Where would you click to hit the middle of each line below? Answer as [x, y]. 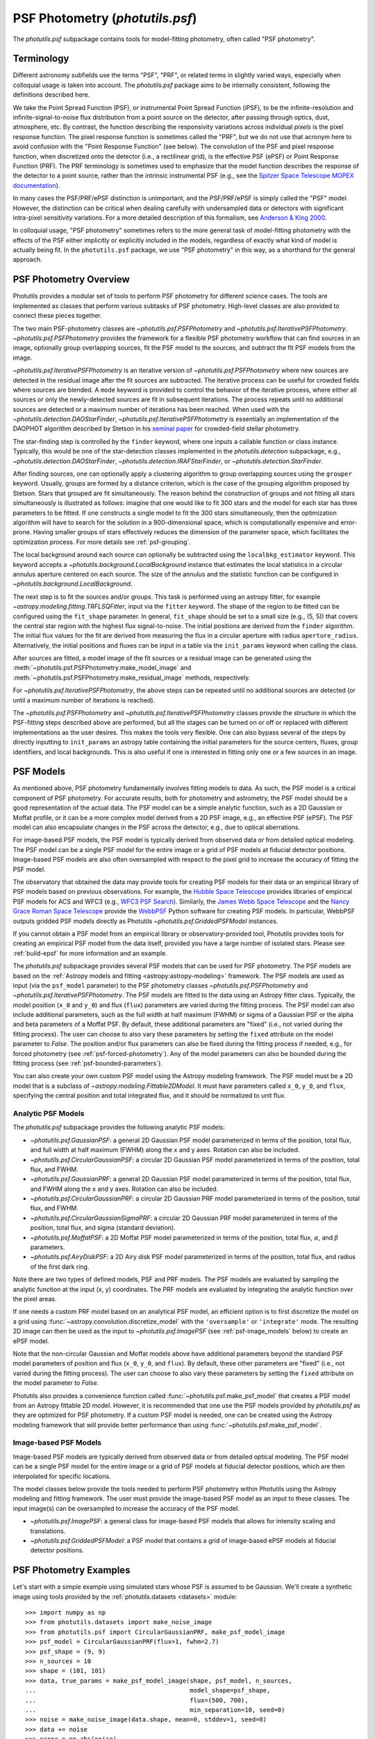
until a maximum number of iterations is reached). [84, 700]
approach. [27, 259]
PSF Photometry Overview [71, 279]
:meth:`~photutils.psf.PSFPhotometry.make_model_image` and [102, 668]
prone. [22, 532]
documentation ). [36, 185]
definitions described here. [51, 95]
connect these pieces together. [57, 316]
